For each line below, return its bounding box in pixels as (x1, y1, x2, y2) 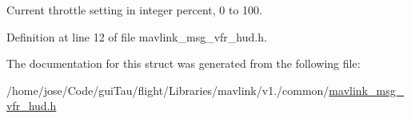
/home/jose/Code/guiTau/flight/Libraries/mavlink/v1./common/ (6, 81, 329, 98)
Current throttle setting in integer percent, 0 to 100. (6, 2, 262, 18)
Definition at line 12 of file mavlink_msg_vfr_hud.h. (6, 28, 267, 45)
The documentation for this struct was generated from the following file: (6, 55, 361, 72)
